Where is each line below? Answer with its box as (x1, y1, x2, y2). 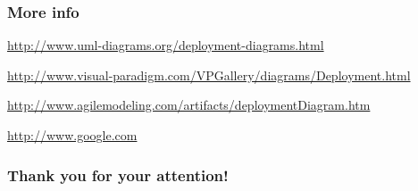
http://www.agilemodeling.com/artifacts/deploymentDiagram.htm (7, 95, 371, 114)
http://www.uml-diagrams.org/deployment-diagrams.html (7, 36, 324, 54)
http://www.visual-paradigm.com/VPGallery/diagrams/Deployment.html (7, 65, 411, 84)
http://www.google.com (7, 126, 138, 144)
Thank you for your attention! (7, 163, 229, 186)
